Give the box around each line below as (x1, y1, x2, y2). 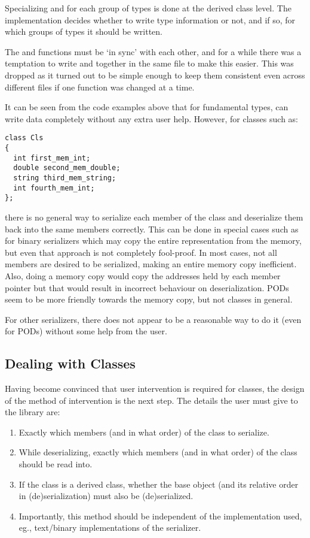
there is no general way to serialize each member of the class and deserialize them (5, 210, 303, 223)
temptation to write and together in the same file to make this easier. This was (5, 57, 294, 69)
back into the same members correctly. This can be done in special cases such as (5, 222, 299, 235)
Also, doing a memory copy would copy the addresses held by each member (5, 269, 281, 282)
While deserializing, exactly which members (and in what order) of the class (19, 446, 297, 458)
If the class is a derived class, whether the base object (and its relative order (19, 477, 299, 490)
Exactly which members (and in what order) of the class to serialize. (19, 425, 269, 438)
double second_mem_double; (13, 164, 121, 173)
